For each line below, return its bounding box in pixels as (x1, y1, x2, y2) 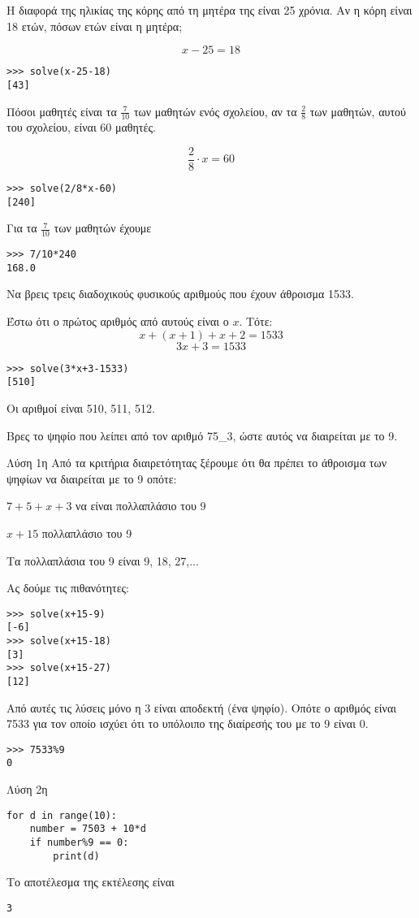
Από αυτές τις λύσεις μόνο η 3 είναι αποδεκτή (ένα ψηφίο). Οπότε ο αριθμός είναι (6, 699, 397, 716)
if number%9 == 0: (29, 837, 129, 849)
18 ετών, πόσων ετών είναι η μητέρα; (6, 17, 183, 34)
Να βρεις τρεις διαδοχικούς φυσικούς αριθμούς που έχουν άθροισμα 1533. (6, 285, 354, 302)
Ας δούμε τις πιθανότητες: (6, 579, 129, 596)
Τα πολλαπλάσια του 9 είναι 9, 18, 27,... (6, 552, 199, 569)
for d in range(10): (6, 809, 118, 821)
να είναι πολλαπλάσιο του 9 (76, 497, 206, 514)
